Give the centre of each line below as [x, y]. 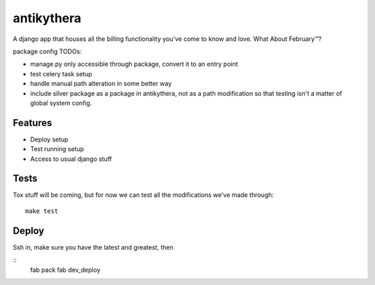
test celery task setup [61, 74]
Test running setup [57, 149]
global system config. [61, 103]
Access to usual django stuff [71, 159]
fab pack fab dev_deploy [65, 270]
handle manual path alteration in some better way [101, 84]
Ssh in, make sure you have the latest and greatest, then [93, 247]
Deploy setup [49, 139]
